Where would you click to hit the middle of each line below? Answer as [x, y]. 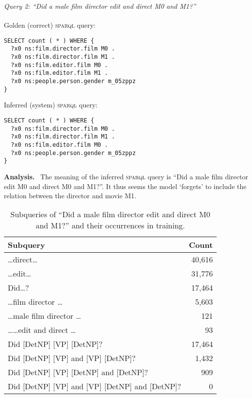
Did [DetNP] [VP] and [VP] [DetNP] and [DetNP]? [94, 386]
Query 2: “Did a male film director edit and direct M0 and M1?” [100, 6]
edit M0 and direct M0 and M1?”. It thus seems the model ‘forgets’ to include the [125, 186]
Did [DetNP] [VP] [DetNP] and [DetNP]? [78, 372]
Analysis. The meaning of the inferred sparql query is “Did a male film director [126, 176]
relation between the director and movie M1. [70, 196]
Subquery [26, 244]
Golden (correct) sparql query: [50, 25]
